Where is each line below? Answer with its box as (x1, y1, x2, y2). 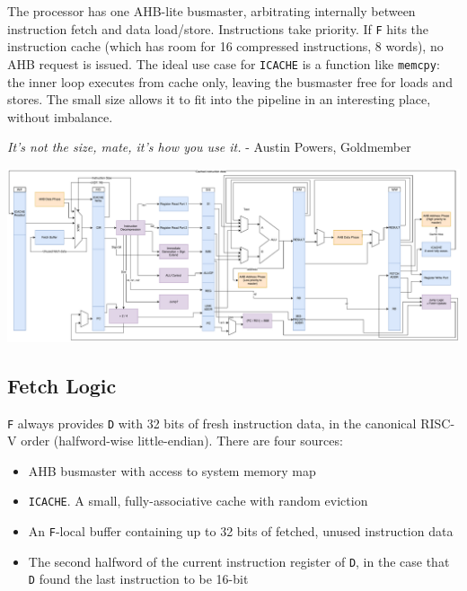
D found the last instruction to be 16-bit (28, 569, 249, 588)
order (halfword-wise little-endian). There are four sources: (21, 431, 343, 450)
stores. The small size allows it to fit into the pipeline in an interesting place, (7, 90, 431, 109)
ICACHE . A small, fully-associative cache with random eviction (28, 491, 368, 510)
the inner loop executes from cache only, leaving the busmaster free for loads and (7, 72, 453, 91)
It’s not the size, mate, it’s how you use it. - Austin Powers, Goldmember (7, 137, 411, 156)
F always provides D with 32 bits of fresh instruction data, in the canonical (7, 413, 417, 432)
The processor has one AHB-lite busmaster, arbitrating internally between (7, 2, 416, 20)
